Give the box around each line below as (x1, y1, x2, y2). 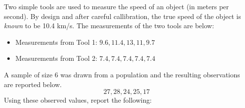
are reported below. (4, 79, 62, 89)
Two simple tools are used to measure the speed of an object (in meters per (4, 1, 229, 11)
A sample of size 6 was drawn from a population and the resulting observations (4, 69, 240, 79)
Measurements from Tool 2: (15, 53, 97, 63)
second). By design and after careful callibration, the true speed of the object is (4, 11, 241, 21)
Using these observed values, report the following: (4, 95, 152, 105)
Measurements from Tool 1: (15, 36, 97, 47)
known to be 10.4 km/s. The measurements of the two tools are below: (4, 20, 214, 31)
